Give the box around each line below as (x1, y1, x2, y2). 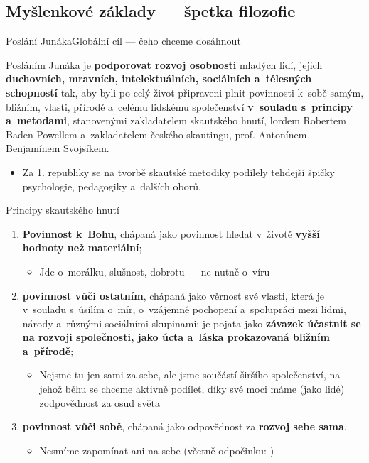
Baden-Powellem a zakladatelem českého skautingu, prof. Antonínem (6, 126, 307, 141)
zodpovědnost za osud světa (39, 395, 160, 410)
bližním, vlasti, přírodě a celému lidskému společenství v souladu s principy (6, 99, 353, 114)
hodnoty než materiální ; (22, 240, 142, 255)
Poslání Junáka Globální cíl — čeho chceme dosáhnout (6, 33, 241, 48)
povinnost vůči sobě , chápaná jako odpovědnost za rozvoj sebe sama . (22, 419, 347, 434)
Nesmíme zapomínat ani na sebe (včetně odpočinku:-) (39, 442, 274, 457)
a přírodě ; (22, 343, 74, 358)
